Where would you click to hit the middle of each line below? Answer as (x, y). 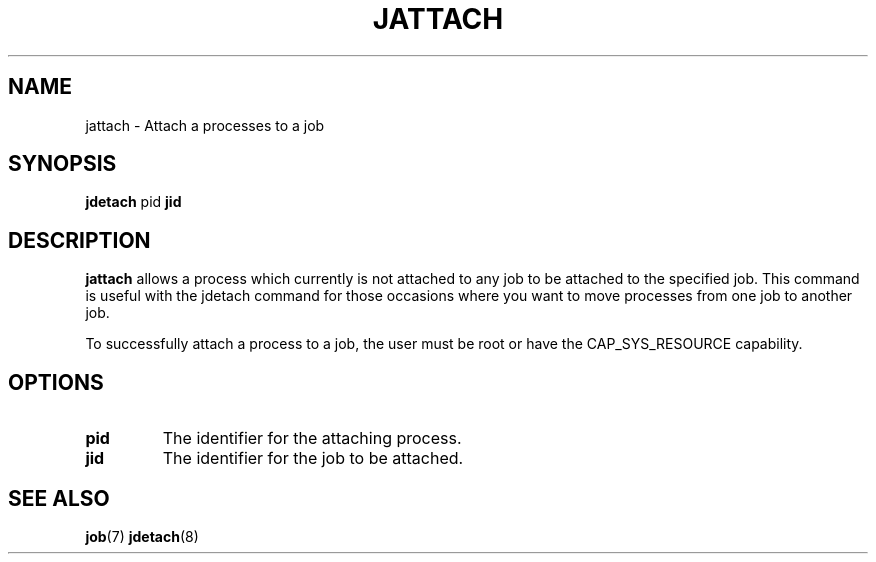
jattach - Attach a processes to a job (205, 125)
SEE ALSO (59, 498)
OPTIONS (56, 382)
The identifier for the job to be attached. (313, 458)
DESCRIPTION (79, 240)
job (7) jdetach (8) (142, 536)
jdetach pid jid (133, 202)
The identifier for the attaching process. (312, 438)
